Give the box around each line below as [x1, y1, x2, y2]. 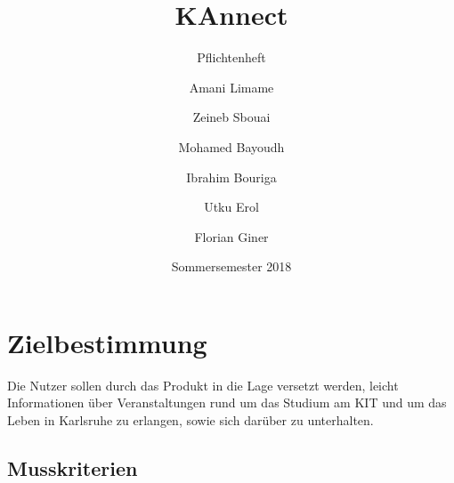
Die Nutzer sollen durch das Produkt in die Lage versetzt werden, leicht [7, 375, 399, 394]
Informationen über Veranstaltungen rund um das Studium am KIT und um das [7, 393, 447, 412]
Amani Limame [189, 77, 274, 96]
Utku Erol [204, 197, 259, 216]
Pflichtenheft [197, 48, 266, 67]
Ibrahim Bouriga [186, 167, 277, 186]
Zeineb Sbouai [192, 108, 271, 126]
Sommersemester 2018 [171, 257, 292, 276]
